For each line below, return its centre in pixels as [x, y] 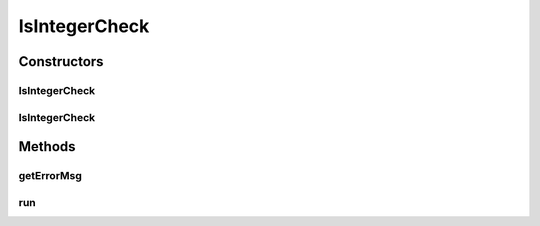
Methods [47, 146]
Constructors [61, 61]
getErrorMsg [50, 176]
